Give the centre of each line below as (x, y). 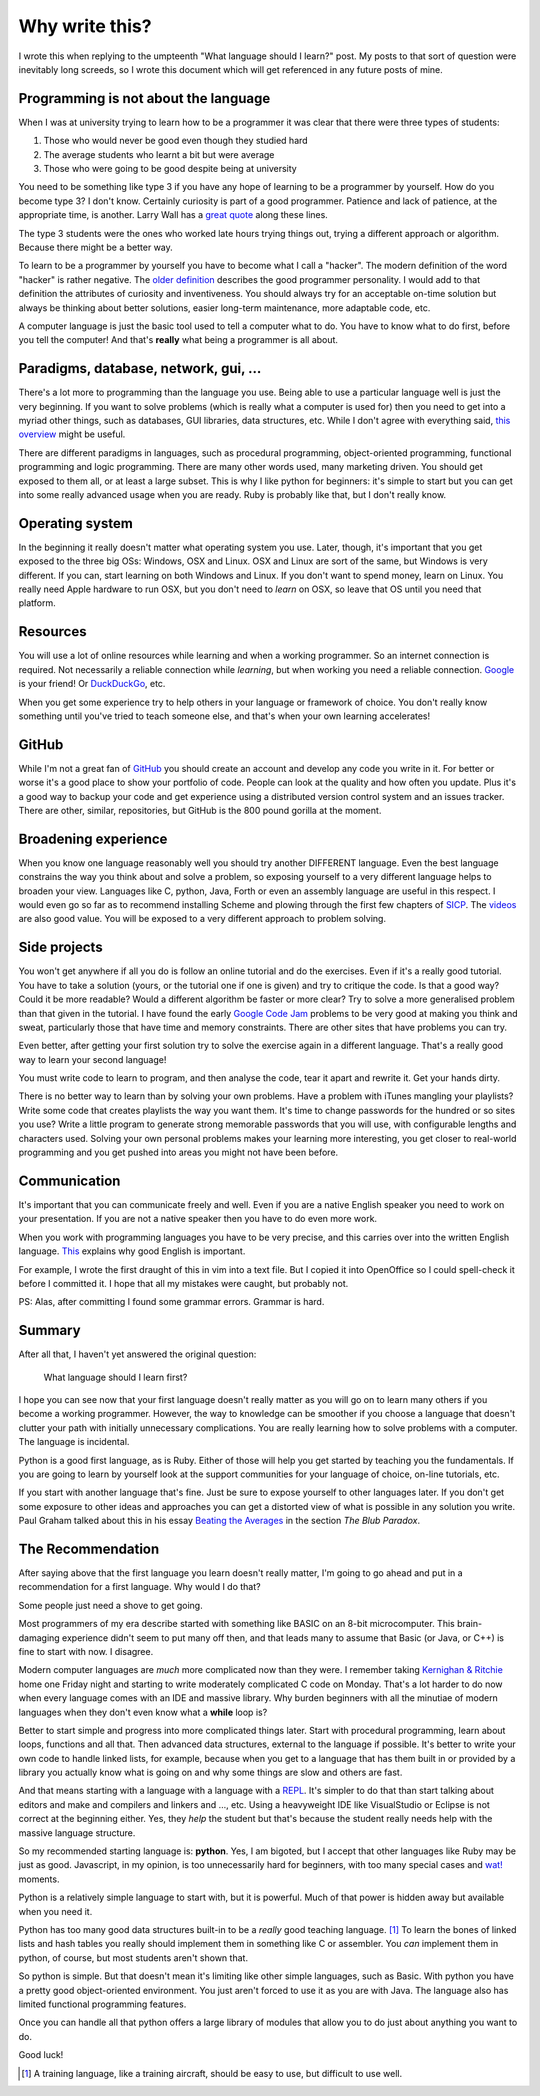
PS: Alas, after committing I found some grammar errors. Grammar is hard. (171, 1302)
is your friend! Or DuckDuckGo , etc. (92, 684)
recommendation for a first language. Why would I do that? (139, 1587)
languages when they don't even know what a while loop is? (143, 1712)
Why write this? (85, 26)
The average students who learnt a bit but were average (159, 154)
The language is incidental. (74, 1442)
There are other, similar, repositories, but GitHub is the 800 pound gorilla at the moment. (200, 810)
